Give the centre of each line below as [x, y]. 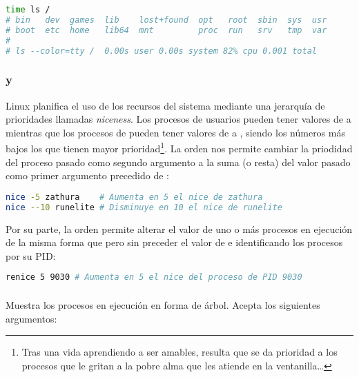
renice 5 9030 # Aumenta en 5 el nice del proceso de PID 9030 [154, 277]
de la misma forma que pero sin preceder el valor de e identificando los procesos [174, 242]
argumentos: [31, 318]
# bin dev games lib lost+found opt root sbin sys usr [166, 20]
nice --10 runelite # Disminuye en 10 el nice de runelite [144, 207]
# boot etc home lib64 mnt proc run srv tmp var [166, 30]
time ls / [28, 10]
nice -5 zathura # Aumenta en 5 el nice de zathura [134, 197]
